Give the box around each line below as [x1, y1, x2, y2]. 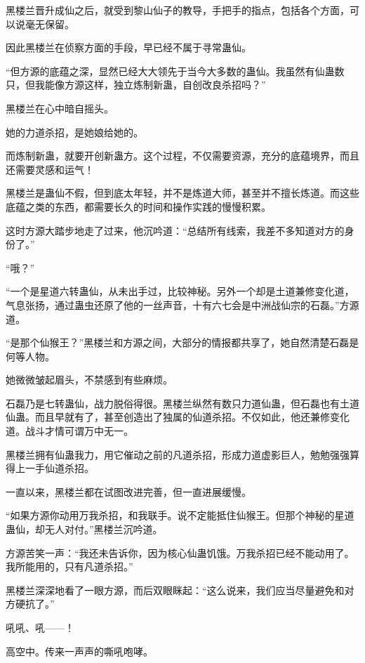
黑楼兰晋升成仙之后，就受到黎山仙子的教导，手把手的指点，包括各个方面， [6, 3, 350, 17]
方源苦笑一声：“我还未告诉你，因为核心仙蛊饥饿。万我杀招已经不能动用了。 [6, 545, 354, 560]
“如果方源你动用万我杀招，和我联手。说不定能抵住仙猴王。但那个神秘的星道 [6, 508, 354, 523]
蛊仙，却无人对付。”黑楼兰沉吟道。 [6, 522, 163, 537]
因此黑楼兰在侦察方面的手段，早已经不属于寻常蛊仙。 [6, 40, 251, 55]
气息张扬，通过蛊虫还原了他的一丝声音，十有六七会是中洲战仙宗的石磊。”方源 [6, 297, 359, 312]
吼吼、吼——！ [6, 620, 74, 634]
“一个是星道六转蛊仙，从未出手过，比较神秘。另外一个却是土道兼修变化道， [6, 284, 354, 298]
